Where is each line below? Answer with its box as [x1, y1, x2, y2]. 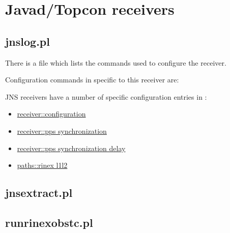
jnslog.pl [5, 33, 50, 49]
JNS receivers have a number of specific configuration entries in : [5, 91, 207, 102]
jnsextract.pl [5, 185, 73, 200]
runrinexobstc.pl [5, 214, 93, 230]
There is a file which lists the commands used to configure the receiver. [5, 57, 226, 68]
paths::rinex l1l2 [17, 160, 68, 170]
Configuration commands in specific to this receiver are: [5, 74, 179, 85]
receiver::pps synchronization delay [17, 142, 126, 153]
